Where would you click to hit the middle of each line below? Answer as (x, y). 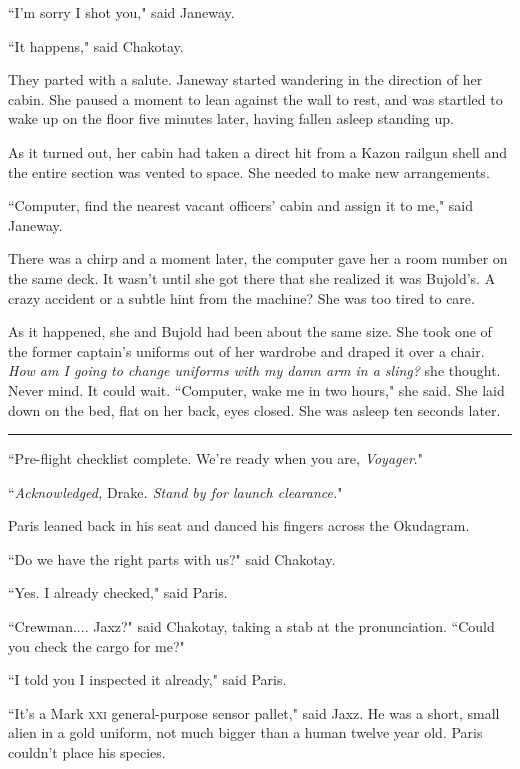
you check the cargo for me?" (96, 645)
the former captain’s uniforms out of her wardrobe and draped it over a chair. (246, 350)
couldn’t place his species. (87, 752)
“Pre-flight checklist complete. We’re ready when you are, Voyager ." (215, 458)
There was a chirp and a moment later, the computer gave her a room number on (258, 258)
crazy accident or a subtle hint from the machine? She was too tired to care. (241, 297)
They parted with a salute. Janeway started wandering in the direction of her (245, 79)
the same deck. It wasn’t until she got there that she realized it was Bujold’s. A (252, 277)
